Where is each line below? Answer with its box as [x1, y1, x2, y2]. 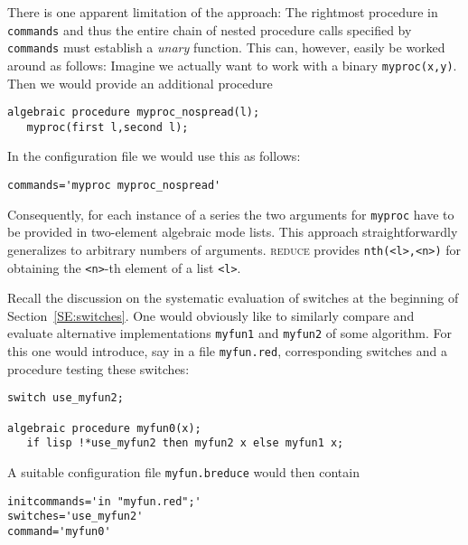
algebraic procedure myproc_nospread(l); [7, 106, 260, 119]
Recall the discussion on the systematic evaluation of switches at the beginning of [7, 288, 459, 307]
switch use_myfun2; [7, 391, 124, 405]
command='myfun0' [7, 524, 111, 538]
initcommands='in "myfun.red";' [7, 494, 201, 508]
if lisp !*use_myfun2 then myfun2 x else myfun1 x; [26, 437, 344, 450]
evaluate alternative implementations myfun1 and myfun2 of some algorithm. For [7, 324, 452, 343]
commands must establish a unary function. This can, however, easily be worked [7, 38, 445, 57]
